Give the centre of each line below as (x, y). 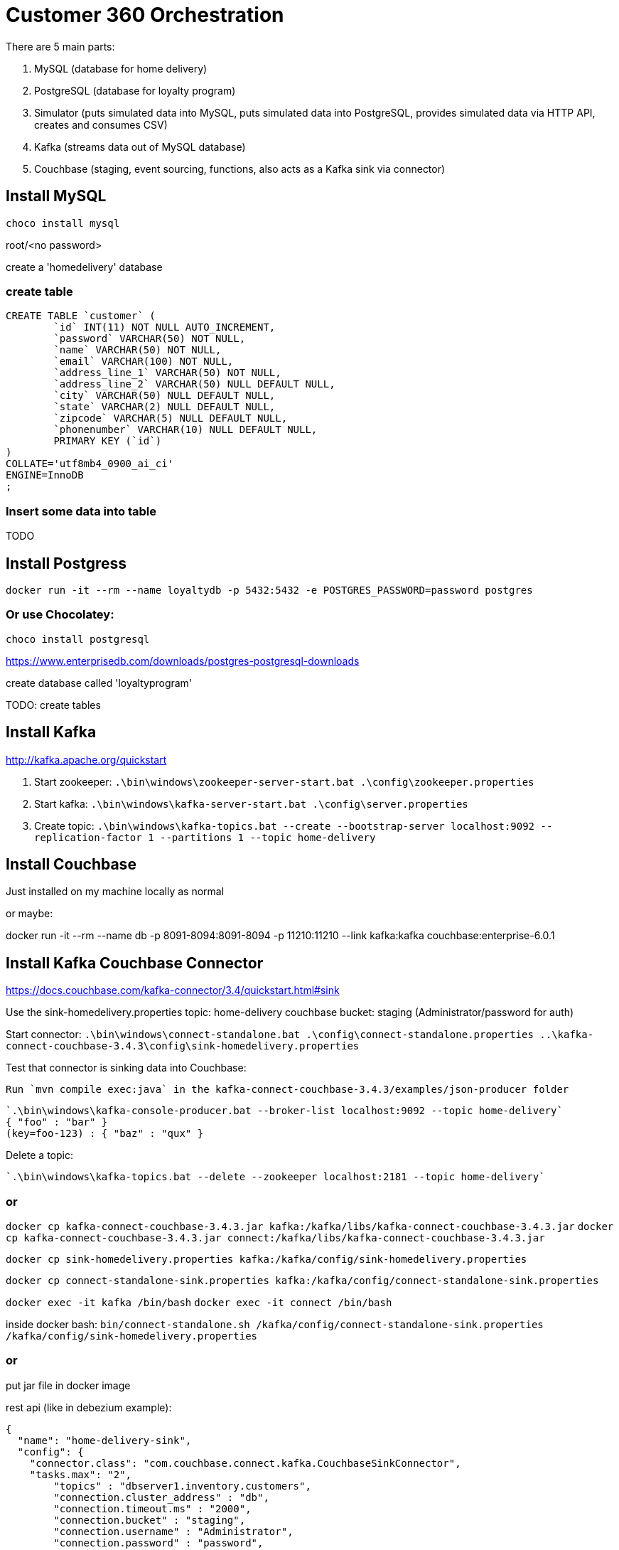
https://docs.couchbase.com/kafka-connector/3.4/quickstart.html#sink (173, 990)
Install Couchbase (71, 864)
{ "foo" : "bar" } (57, 1122)
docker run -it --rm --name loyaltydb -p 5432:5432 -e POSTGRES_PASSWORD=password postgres (269, 590)
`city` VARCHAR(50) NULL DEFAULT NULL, (165, 396)
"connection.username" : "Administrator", (173, 1531)
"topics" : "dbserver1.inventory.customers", (182, 1486)
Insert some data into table (81, 511)
